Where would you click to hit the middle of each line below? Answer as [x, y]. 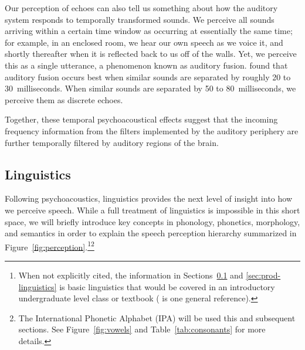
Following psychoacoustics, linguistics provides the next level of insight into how [148, 198]
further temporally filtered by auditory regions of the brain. [112, 142]
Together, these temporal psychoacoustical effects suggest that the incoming [141, 119]
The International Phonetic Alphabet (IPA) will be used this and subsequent [157, 317]
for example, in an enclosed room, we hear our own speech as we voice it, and [144, 42]
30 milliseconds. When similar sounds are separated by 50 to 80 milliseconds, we [150, 88]
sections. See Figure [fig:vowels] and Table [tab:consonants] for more [142, 329]
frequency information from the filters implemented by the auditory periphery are [152, 130]
